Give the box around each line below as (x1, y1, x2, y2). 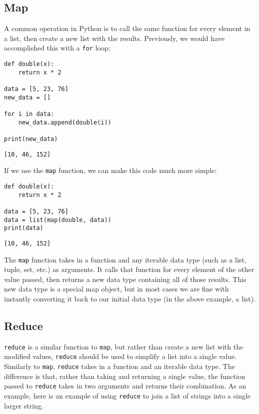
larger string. (4, 400, 43, 410)
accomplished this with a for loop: (4, 42, 110, 53)
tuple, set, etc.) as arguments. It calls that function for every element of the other (4, 264, 254, 274)
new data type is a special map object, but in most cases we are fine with (4, 283, 229, 294)
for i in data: (4, 110, 54, 117)
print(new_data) (4, 135, 58, 142)
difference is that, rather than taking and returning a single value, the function (4, 370, 245, 381)
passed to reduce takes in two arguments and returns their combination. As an (4, 380, 246, 391)
